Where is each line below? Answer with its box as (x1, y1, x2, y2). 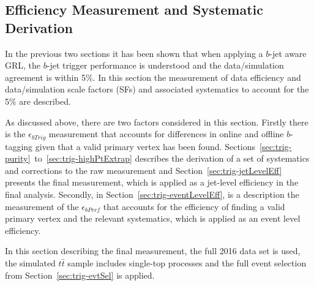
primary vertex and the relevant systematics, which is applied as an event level (5, 212, 301, 225)
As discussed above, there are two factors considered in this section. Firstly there (5, 115, 308, 128)
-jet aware (269, 47, 307, 59)
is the (5, 127, 26, 140)
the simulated (5, 256, 56, 269)
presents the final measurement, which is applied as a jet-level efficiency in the (5, 176, 299, 189)
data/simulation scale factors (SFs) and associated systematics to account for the (5, 83, 309, 96)
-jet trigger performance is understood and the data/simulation (47, 59, 284, 72)
